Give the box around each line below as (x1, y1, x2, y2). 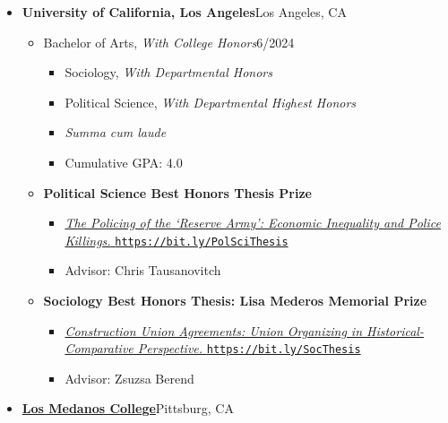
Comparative (65, 339, 134, 358)
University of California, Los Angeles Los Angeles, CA (22, 3, 347, 21)
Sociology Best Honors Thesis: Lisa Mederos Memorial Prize (43, 291, 427, 309)
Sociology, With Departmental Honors (65, 63, 272, 82)
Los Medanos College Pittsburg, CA (22, 399, 234, 418)
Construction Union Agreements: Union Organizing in (65, 321, 362, 340)
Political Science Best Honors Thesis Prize (43, 183, 312, 202)
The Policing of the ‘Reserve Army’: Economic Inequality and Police (65, 213, 441, 232)
